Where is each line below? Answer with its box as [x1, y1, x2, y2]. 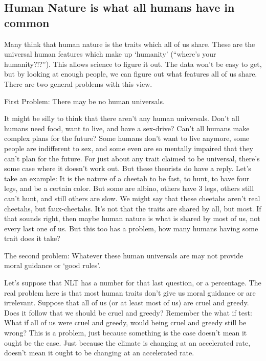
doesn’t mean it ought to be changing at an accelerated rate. [4, 347, 194, 358]
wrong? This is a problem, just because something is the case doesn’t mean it [4, 327, 247, 338]
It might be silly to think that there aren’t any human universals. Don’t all [4, 113, 239, 124]
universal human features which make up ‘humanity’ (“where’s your [4, 49, 216, 59]
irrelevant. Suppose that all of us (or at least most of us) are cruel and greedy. [4, 297, 249, 308]
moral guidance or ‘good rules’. [4, 260, 101, 271]
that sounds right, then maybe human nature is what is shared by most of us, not [4, 213, 260, 224]
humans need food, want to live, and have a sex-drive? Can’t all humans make [4, 123, 250, 133]
